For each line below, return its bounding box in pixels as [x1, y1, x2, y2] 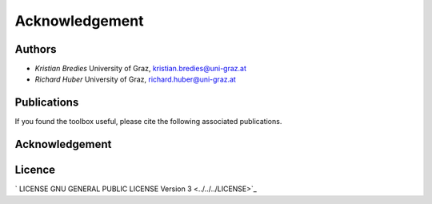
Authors [14, 42, 57, 56]
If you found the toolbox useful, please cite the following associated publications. [14, 117, 282, 126]
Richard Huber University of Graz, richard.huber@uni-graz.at [34, 74, 236, 84]
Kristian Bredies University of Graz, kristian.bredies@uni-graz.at [34, 64, 247, 74]
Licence [14, 163, 56, 177]
